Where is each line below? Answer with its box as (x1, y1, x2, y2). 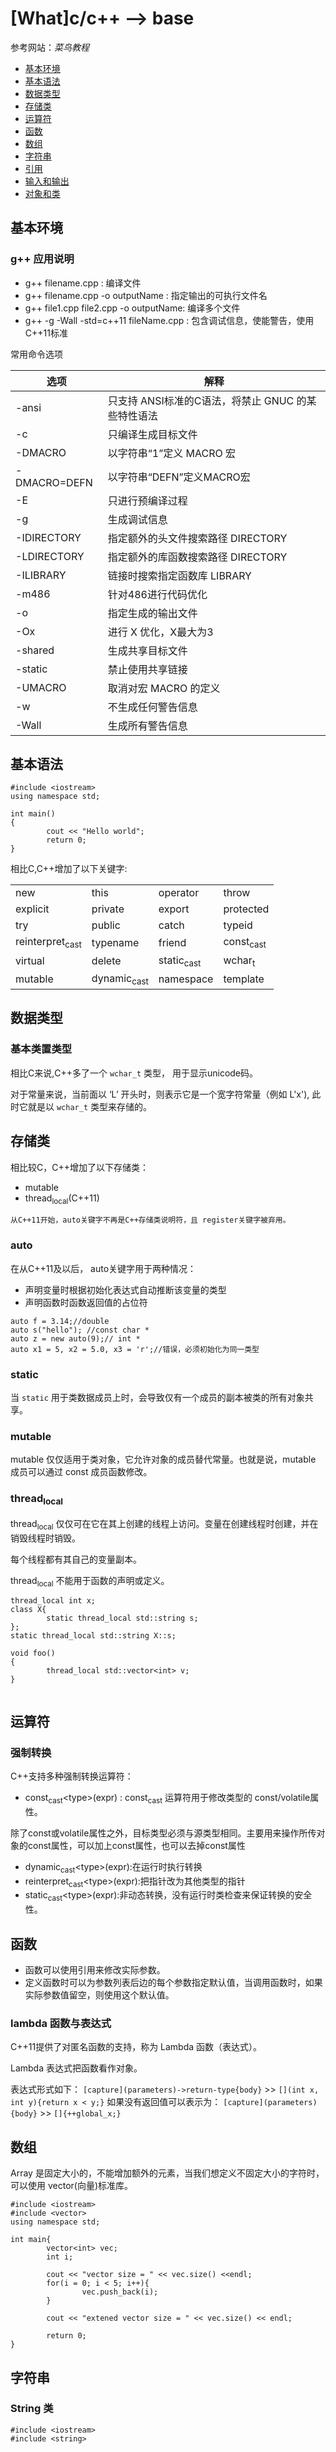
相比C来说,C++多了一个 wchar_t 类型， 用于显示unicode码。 (10, 1067, 259, 1079)
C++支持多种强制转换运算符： (10, 1770, 134, 1782)
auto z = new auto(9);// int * (10, 1333, 141, 1344)
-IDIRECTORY (15, 530, 82, 544)
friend (158, 936, 187, 950)
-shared (15, 643, 55, 657)
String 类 (10, 2402, 54, 2416)
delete (91, 954, 122, 968)
